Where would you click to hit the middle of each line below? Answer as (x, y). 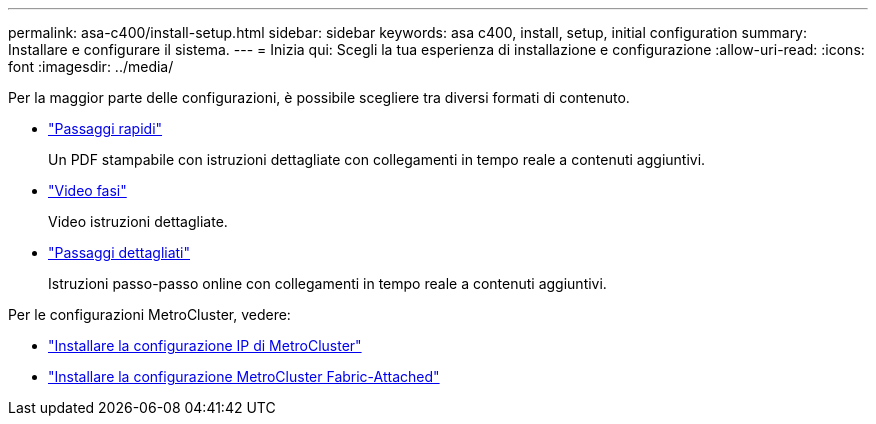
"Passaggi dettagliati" (119, 252)
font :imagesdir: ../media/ (91, 66)
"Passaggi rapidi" (105, 128)
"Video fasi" (87, 190)
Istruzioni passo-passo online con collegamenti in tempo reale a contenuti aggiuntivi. (327, 283)
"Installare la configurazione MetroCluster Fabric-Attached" (244, 376)
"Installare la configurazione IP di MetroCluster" (205, 345)
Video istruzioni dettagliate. (138, 221)
